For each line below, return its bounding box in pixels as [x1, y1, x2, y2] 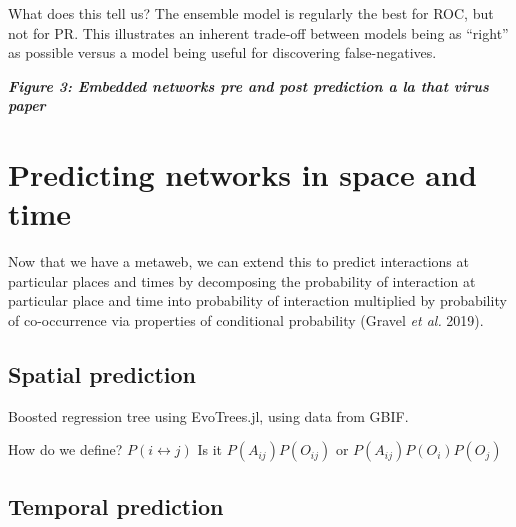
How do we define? [8, 439, 123, 460]
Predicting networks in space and [8, 154, 477, 195]
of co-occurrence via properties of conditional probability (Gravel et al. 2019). [8, 310, 484, 331]
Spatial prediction [8, 359, 197, 390]
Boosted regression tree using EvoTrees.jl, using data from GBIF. [8, 405, 409, 426]
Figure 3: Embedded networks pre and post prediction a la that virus [8, 75, 489, 96]
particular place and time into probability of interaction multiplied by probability [8, 290, 507, 311]
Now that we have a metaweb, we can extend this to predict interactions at [8, 251, 469, 272]
